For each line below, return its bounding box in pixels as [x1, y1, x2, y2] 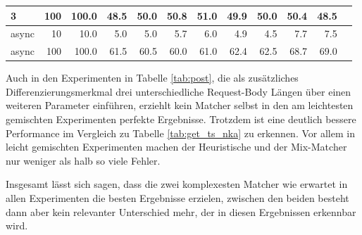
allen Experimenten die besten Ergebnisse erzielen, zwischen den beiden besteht [6, 191, 349, 205]
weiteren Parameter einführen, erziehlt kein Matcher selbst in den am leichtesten [6, 98, 354, 113]
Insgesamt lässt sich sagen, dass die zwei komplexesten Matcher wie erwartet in [6, 177, 348, 191]
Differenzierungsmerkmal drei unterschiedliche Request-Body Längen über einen [6, 84, 351, 99]
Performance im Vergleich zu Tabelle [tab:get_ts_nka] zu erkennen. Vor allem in [6, 125, 355, 140]
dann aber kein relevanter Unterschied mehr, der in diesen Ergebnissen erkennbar [6, 204, 356, 219]
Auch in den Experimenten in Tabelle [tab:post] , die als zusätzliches [6, 70, 299, 85]
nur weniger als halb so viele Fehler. [6, 153, 161, 167]
